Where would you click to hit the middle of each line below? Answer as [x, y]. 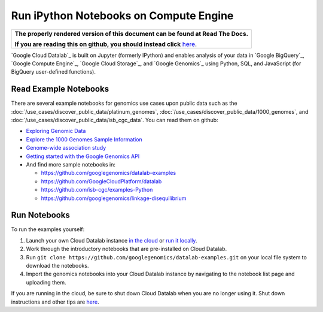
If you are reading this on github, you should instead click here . [106, 44]
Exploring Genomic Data [56, 131]
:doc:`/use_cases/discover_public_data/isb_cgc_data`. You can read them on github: [115, 120]
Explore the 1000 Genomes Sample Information [84, 139]
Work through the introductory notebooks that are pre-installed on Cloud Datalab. [127, 249]
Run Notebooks [40, 215]
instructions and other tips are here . [55, 302]
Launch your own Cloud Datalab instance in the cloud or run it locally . [112, 240]
